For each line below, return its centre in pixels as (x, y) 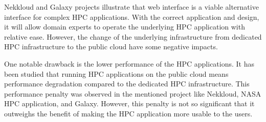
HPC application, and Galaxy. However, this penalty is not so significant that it (129, 103)
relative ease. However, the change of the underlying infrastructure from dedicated (133, 36)
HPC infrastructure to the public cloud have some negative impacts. (111, 47)
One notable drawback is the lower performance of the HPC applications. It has (129, 63)
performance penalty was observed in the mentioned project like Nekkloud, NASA (133, 93)
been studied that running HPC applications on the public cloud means (116, 73)
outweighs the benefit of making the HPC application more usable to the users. (128, 113)
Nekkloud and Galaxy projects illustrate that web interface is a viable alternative (131, 7)
